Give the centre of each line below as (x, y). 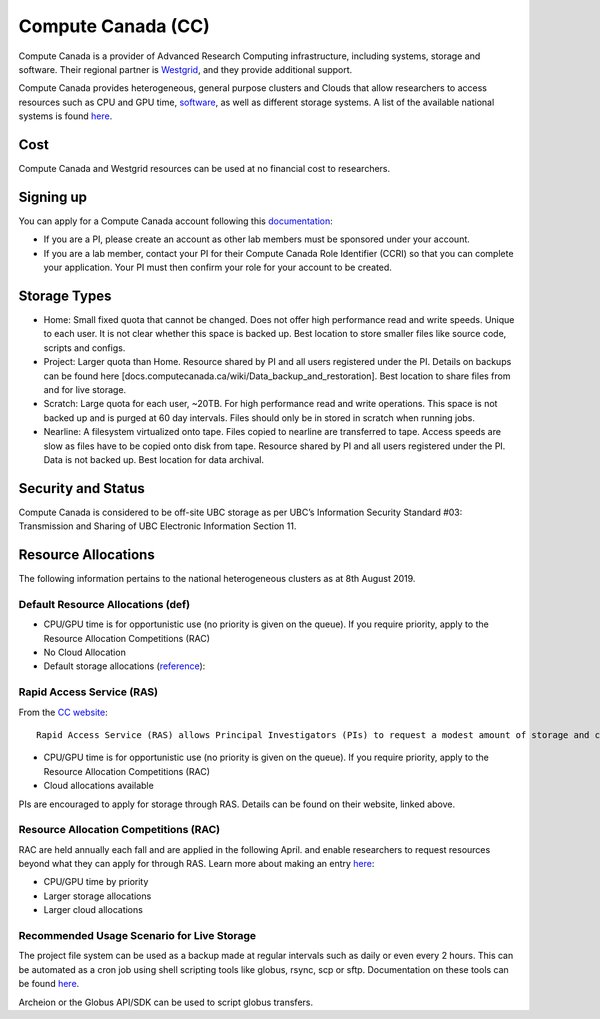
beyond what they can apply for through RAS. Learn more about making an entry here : (196, 864)
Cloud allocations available (98, 786)
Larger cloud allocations (93, 910)
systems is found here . (65, 116)
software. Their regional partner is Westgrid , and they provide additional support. (185, 69)
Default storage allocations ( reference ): (124, 666)
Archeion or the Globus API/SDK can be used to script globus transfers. (166, 1002)
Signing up (53, 196)
